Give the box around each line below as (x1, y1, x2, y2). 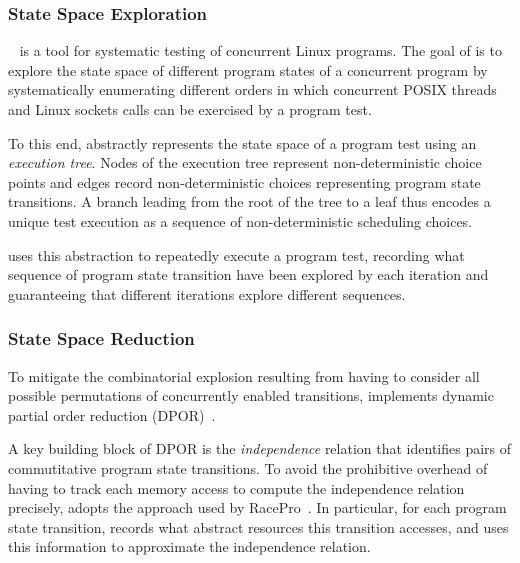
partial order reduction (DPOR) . (8, 404, 216, 425)
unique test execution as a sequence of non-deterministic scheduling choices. (8, 210, 473, 231)
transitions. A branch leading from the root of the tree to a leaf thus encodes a (8, 191, 491, 212)
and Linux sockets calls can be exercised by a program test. (8, 99, 372, 119)
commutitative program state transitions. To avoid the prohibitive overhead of (8, 457, 488, 478)
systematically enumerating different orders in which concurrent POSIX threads (8, 79, 497, 100)
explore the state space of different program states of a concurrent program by (8, 59, 488, 80)
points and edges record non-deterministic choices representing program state (8, 171, 481, 192)
